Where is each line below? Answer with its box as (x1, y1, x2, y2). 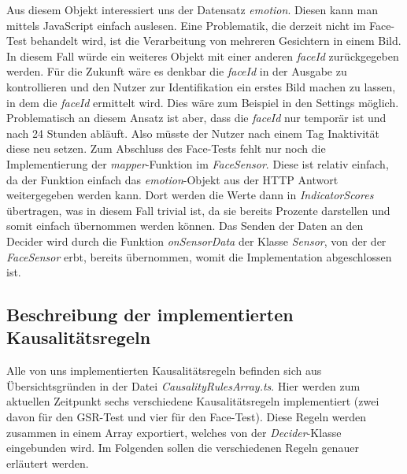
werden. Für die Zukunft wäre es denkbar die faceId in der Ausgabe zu (6, 63, 347, 80)
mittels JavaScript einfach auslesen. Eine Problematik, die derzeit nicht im (6, 17, 366, 33)
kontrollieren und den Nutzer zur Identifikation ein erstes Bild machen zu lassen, (6, 78, 396, 94)
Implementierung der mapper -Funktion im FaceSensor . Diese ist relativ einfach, (6, 155, 389, 172)
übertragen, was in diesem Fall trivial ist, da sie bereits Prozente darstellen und (6, 202, 390, 218)
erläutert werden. (6, 454, 89, 471)
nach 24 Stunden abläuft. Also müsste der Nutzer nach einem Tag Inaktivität (6, 124, 379, 141)
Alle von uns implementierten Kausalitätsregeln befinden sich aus (6, 362, 322, 379)
